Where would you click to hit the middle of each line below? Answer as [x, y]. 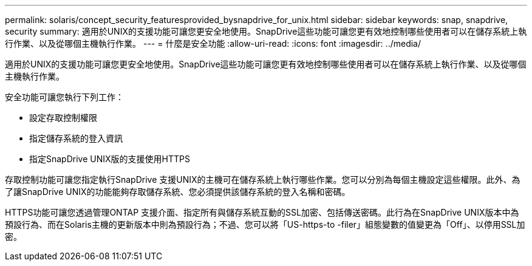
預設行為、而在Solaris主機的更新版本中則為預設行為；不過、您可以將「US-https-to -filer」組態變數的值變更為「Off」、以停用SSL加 [265, 224]
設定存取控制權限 [63, 118]
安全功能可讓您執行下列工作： [64, 97]
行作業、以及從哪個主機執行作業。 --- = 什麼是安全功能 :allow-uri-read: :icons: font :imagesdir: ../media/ [213, 43]
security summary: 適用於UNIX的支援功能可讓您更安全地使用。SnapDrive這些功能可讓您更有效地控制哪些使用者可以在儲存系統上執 [266, 31]
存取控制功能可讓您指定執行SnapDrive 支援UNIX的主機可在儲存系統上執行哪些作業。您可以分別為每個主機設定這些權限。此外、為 [263, 179]
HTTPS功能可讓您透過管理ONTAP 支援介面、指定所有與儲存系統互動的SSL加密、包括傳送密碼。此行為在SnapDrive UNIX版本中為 [262, 212]
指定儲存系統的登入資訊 [76, 138]
